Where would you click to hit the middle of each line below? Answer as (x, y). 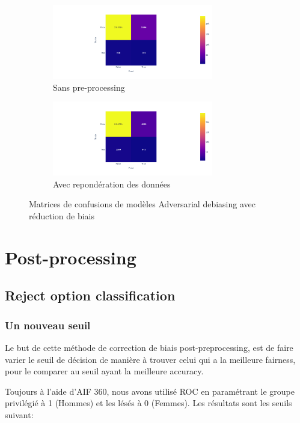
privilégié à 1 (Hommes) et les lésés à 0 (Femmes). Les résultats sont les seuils (148, 403)
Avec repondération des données (112, 184)
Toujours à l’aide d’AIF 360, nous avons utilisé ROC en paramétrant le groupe (150, 391)
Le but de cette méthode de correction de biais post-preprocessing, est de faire (149, 347)
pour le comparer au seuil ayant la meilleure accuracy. (104, 371)
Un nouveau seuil (48, 325)
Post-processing (71, 257)
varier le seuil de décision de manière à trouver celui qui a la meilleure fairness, (150, 359)
